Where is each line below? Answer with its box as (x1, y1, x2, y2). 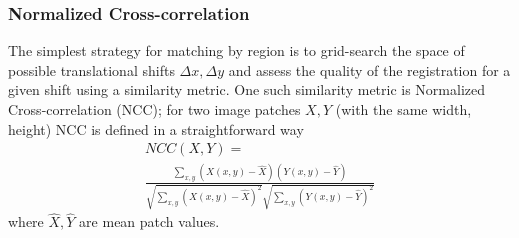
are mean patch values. (79, 211, 220, 232)
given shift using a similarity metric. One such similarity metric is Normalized (8, 79, 486, 100)
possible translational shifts (8, 59, 175, 80)
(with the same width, (335, 99, 472, 119)
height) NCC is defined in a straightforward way (8, 118, 304, 139)
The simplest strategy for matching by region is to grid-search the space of (8, 40, 465, 61)
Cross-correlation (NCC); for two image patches (8, 99, 301, 119)
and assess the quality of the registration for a (228, 59, 511, 80)
